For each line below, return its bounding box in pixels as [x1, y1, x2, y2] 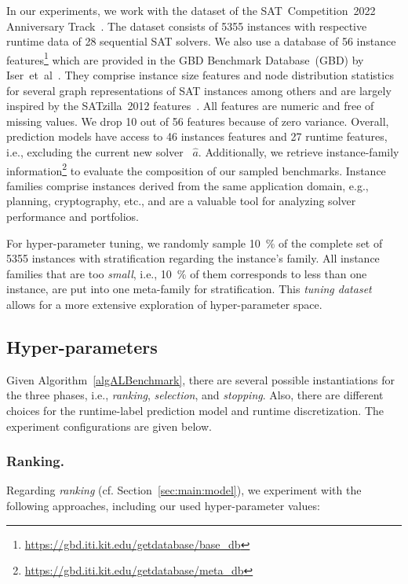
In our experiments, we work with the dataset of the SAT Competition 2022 [6, 2, 376, 18]
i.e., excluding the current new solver [6, 144, 184, 160]
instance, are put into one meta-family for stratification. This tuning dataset [6, 281, 372, 297]
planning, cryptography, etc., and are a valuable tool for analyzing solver [6, 193, 356, 209]
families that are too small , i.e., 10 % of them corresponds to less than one [6, 265, 367, 281]
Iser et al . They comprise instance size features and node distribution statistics [6, 67, 394, 83]
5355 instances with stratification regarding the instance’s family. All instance [6, 250, 380, 266]
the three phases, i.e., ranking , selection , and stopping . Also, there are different [6, 387, 384, 403]
